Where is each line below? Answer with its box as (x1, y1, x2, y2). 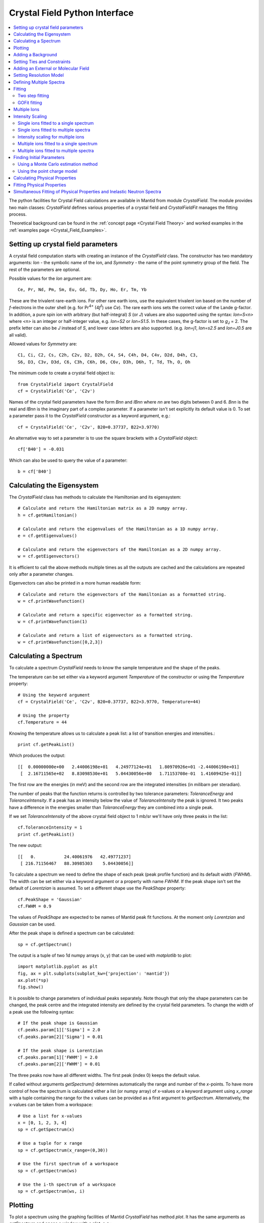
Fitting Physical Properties (13, 181, 66, 188)
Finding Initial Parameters (13, 154, 65, 160)
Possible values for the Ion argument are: (9, 275, 92, 281)
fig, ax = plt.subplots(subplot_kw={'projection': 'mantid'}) (18, 971, 170, 976)
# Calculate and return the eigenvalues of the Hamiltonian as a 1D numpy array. (18, 526, 219, 532)
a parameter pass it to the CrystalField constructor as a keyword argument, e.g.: (9, 413, 171, 419)
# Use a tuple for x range (18, 1140, 83, 1146)
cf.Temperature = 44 (18, 720, 67, 725)
